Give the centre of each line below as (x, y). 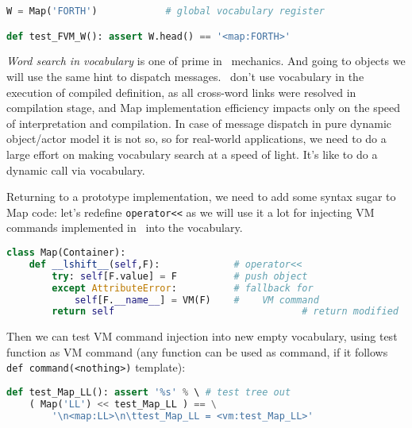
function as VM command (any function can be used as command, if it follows (197, 351)
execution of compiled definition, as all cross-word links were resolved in (181, 92)
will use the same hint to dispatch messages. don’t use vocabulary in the (185, 76)
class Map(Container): (66, 253)
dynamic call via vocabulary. (76, 170)
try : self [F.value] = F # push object (180, 276)
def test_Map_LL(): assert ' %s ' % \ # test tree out (149, 393)
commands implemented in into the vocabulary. (125, 227)
